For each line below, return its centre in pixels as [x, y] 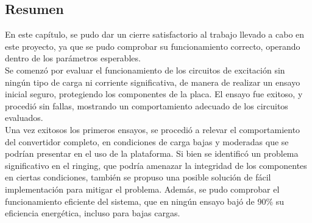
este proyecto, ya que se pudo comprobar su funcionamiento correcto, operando [153, 46]
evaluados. [24, 118]
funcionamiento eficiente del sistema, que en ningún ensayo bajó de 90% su [145, 201]
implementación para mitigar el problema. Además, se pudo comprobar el [142, 189]
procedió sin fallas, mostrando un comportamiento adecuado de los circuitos [147, 105]
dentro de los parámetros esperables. [73, 58]
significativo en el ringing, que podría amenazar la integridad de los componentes [156, 165]
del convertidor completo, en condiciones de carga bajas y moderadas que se [147, 141]
